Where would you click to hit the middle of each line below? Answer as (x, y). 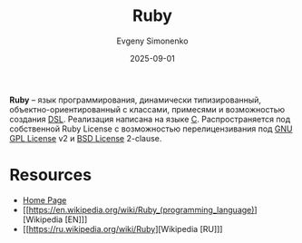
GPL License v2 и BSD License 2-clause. (86, 138)
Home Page (44, 199)
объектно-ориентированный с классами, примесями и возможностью (147, 109)
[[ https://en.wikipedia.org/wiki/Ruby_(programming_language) (138, 209)
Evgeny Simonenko (152, 41)
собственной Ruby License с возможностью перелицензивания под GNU (151, 129)
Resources (51, 175)
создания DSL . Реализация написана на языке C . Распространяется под (150, 119)
